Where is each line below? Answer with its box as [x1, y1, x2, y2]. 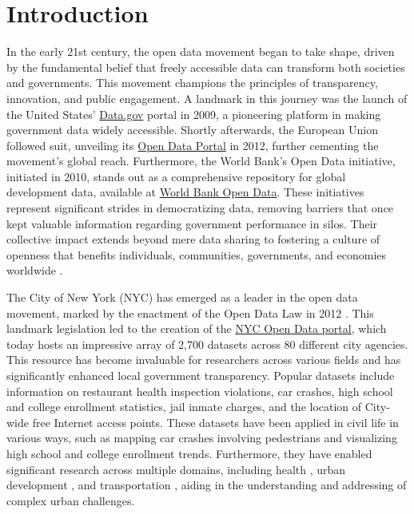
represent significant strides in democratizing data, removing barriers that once [6, 200, 394, 216]
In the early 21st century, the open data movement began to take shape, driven [6, 43, 395, 60]
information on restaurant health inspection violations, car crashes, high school [6, 382, 393, 399]
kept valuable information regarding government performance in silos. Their [6, 215, 378, 231]
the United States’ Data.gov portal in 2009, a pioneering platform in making [6, 105, 381, 122]
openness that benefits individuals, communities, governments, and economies [6, 246, 387, 263]
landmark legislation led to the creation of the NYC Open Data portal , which [6, 320, 387, 337]
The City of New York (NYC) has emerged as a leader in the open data [6, 289, 358, 306]
